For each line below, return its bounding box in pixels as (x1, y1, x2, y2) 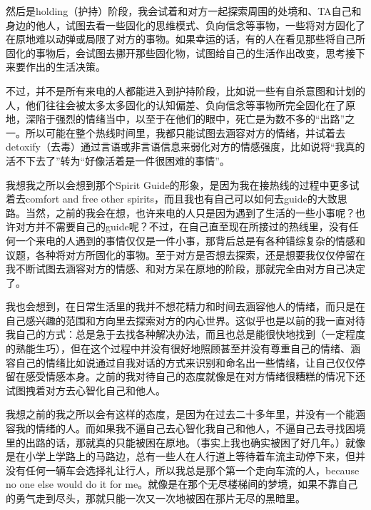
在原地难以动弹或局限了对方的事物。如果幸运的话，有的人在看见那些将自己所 (6, 31, 365, 46)
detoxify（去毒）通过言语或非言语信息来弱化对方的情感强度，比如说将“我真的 (6, 139, 365, 154)
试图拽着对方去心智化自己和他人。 (6, 382, 166, 397)
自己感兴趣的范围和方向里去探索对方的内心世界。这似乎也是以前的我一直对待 (6, 312, 365, 327)
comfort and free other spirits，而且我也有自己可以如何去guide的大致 (25, 191, 337, 206)
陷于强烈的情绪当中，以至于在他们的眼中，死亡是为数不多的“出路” (35, 111, 345, 126)
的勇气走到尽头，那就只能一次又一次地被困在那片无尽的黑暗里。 (6, 491, 305, 505)
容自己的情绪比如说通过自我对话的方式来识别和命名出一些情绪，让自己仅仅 (6, 355, 355, 369)
